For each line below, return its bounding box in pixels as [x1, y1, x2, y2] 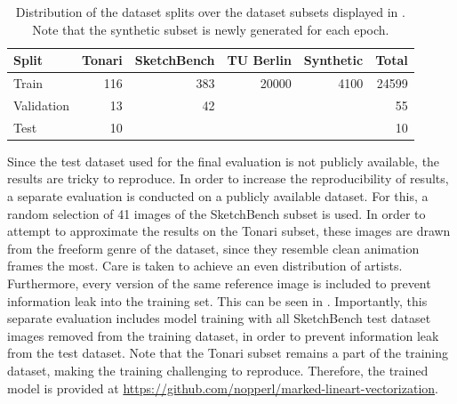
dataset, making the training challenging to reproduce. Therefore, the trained [7, 360, 429, 379]
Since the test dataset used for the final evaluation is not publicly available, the [7, 151, 440, 170]
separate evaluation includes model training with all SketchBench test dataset [7, 309, 431, 327]
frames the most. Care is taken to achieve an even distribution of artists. [7, 256, 403, 275]
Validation [13, 95, 70, 114]
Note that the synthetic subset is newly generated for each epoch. [32, 20, 389, 38]
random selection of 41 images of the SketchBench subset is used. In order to [7, 204, 426, 222]
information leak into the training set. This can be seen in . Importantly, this [7, 291, 428, 310]
